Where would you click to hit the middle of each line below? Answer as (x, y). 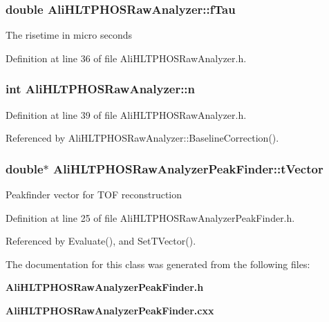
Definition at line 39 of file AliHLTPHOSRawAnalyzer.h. (126, 114)
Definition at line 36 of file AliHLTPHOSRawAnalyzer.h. (126, 58)
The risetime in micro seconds (69, 35)
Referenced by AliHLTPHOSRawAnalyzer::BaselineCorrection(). (142, 138)
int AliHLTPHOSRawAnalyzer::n (101, 89)
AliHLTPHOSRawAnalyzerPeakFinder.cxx (110, 310)
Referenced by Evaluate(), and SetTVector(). (101, 241)
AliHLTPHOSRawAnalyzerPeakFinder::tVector (188, 168)
